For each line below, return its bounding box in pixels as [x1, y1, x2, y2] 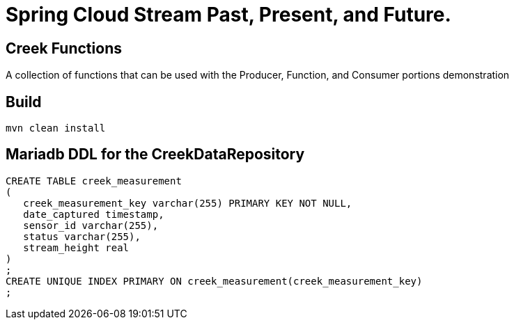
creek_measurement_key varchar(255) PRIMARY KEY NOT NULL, [23, 197, 352, 209]
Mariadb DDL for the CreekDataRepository [6, 145, 305, 164]
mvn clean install [6, 122, 106, 134]
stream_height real [23, 241, 130, 253]
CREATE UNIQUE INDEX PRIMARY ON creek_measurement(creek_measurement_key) [6, 275, 423, 287]
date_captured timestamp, [23, 208, 164, 220]
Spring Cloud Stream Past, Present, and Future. [6, 3, 451, 26]
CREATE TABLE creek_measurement [6, 175, 182, 187]
